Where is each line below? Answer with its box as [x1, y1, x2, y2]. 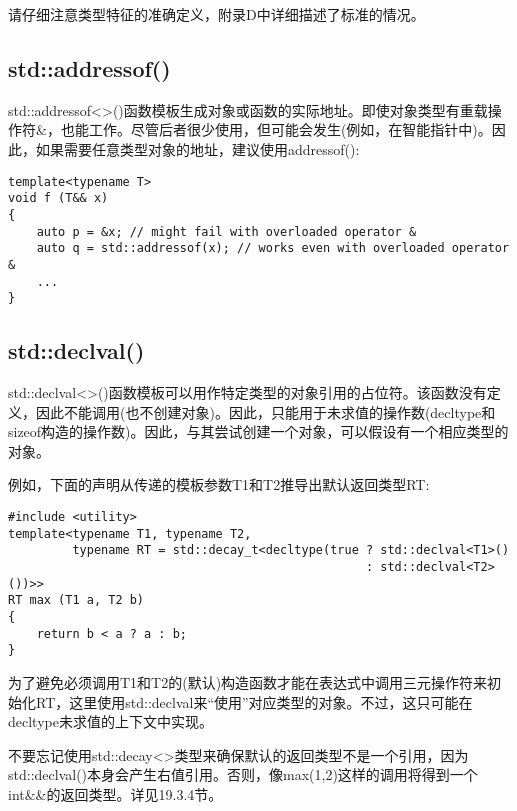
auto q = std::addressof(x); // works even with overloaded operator [36, 241, 510, 256]
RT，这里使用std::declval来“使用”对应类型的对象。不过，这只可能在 [35, 691, 473, 712]
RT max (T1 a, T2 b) [8, 593, 145, 608]
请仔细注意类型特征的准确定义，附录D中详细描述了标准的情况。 [8, 4, 425, 24]
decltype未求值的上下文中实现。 [8, 711, 213, 732]
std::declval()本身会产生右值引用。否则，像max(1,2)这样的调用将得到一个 [8, 764, 478, 785]
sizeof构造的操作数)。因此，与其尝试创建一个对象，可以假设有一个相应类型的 [8, 421, 509, 442]
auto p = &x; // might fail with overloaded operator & [36, 224, 417, 239]
